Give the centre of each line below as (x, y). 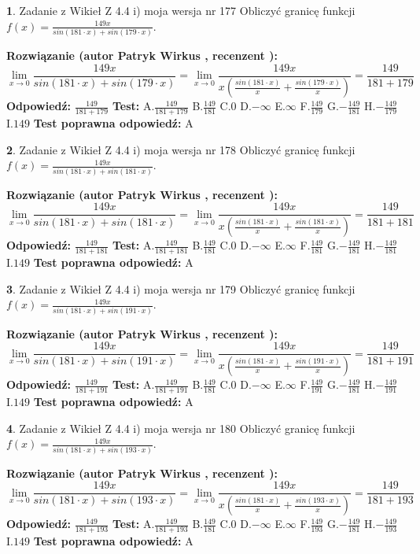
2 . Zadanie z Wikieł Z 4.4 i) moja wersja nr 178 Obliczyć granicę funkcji (181, 149)
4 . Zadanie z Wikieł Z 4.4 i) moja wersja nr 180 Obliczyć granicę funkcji (181, 428)
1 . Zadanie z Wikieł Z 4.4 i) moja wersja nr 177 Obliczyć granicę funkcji (181, 10)
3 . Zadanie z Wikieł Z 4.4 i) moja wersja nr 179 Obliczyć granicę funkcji (181, 288)
